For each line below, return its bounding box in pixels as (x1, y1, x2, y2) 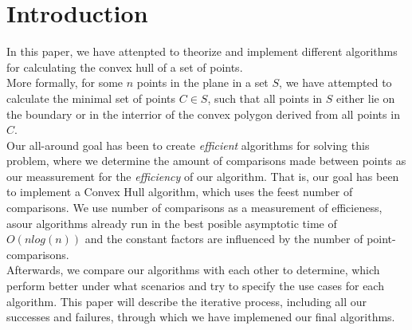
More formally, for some (6, 74, 124, 91)
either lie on (336, 89, 395, 106)
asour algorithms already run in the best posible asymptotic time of (6, 214, 337, 231)
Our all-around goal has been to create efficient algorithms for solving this (6, 136, 370, 153)
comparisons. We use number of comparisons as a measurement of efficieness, (6, 199, 383, 216)
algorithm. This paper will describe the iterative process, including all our (6, 293, 367, 309)
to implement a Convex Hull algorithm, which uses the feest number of (6, 183, 353, 200)
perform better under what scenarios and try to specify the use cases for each (6, 277, 384, 294)
